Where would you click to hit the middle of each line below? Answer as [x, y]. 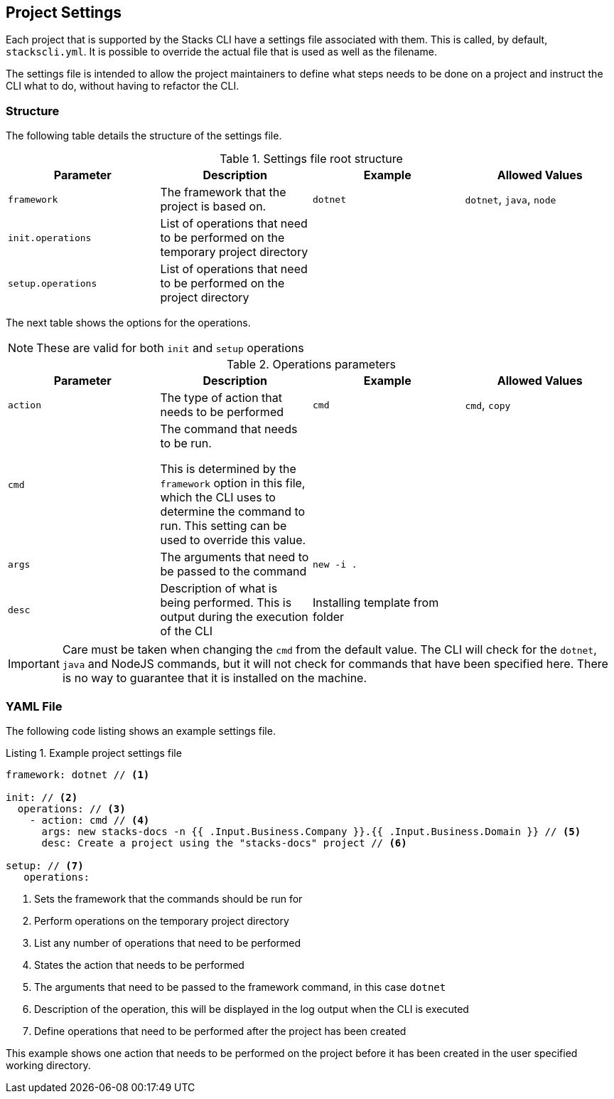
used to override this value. [233, 540]
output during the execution [234, 617]
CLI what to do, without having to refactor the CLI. [123, 86]
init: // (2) [42, 797]
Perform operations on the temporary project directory [162, 920]
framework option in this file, [233, 483]
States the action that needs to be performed [139, 965]
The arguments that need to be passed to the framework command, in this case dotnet [240, 987]
